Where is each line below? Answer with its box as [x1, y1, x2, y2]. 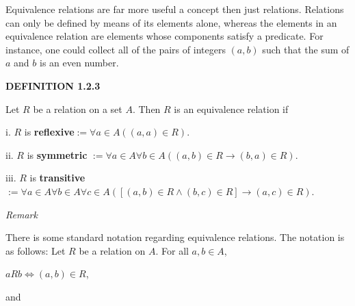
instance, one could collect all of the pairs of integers [5, 42, 226, 56]
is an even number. [39, 55, 119, 70]
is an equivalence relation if [174, 101, 289, 116]
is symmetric [27, 147, 88, 162]
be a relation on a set [33, 101, 122, 116]
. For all [155, 243, 189, 257]
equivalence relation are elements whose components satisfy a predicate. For [5, 29, 324, 43]
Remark [5, 207, 38, 221]
